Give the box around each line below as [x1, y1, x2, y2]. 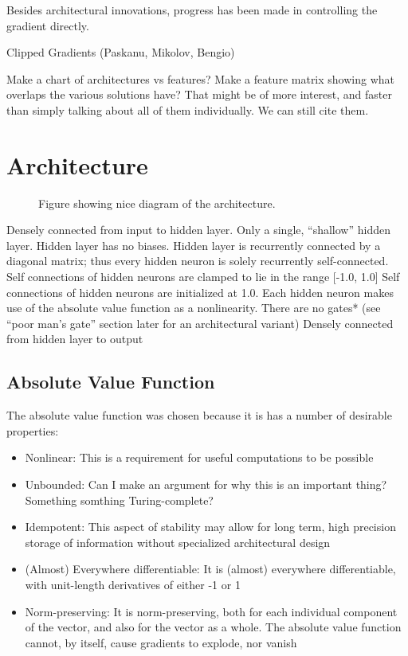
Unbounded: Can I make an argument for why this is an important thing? [25, 476, 387, 493]
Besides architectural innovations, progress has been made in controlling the [6, 2, 378, 18]
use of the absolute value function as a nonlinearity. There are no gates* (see [6, 299, 381, 316]
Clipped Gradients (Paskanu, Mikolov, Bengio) [6, 44, 235, 61]
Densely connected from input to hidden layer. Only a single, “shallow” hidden [6, 221, 390, 238]
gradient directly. [6, 17, 89, 33]
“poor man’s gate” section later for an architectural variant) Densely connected [6, 314, 394, 331]
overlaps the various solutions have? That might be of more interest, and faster [6, 86, 393, 103]
